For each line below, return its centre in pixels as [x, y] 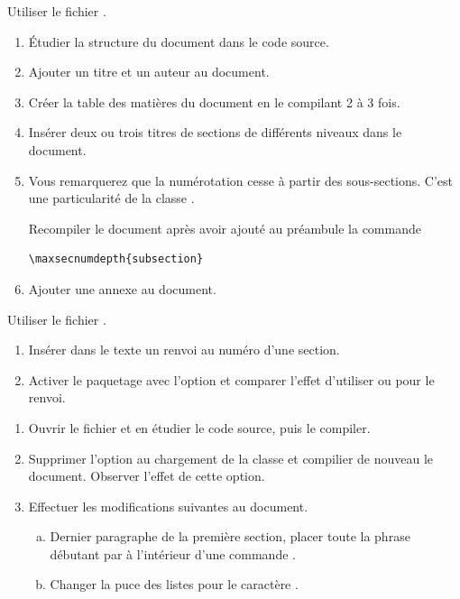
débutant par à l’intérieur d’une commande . [173, 553]
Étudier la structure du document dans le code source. [179, 41]
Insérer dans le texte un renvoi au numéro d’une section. [184, 350]
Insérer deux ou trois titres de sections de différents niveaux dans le [215, 132]
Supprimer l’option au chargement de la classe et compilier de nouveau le [231, 458]
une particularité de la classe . [111, 198]
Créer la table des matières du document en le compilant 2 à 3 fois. [214, 101]
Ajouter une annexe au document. [122, 288]
